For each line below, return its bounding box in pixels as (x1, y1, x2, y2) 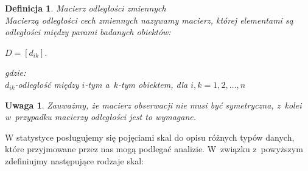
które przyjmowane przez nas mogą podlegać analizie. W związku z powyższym (5, 142, 303, 155)
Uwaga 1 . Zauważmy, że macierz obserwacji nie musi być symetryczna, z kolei (5, 98, 302, 111)
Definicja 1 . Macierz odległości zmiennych (5, 2, 166, 14)
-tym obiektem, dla (118, 78, 188, 90)
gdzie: (5, 66, 26, 79)
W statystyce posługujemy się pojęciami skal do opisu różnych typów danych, (5, 130, 295, 143)
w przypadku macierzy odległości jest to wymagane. (5, 110, 196, 123)
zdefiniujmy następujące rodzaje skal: (5, 154, 144, 167)
